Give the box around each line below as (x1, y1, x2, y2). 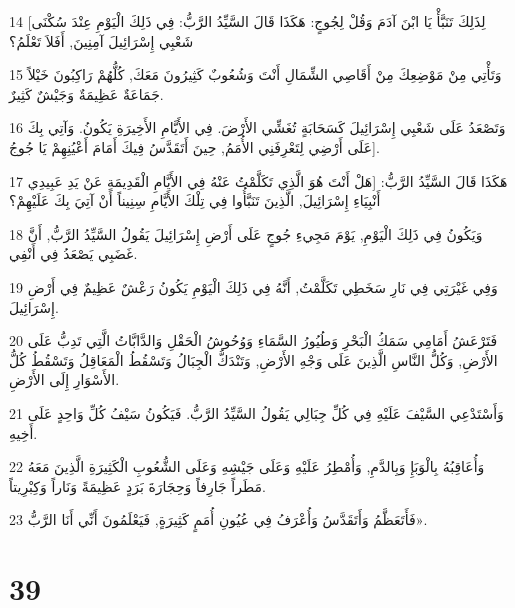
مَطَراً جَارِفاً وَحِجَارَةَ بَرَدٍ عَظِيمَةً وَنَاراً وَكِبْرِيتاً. (9, 475, 266, 496)
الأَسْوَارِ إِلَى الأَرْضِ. (9, 369, 120, 390)
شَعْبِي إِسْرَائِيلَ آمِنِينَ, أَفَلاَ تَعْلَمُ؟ (9, 30, 194, 51)
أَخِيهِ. (9, 422, 38, 443)
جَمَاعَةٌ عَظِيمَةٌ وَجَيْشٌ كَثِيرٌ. (9, 83, 164, 104)
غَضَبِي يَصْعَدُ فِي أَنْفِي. (9, 243, 138, 264)
